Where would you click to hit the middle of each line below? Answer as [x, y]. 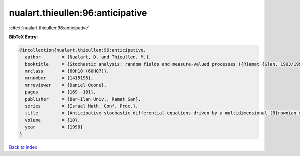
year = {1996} [54, 127]
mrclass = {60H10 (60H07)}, [67, 71]
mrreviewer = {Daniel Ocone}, [66, 85]
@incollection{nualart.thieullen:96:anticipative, [83, 50]
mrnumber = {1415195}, [59, 78]
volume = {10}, [53, 120]
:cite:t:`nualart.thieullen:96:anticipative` [49, 28]
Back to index [23, 147]
